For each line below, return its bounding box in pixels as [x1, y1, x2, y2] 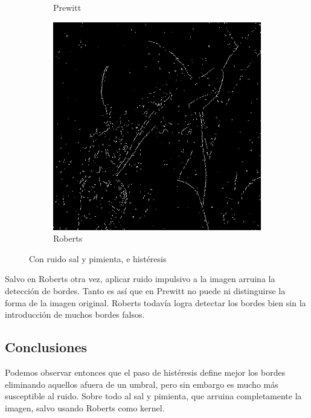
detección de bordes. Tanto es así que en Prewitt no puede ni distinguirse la [5, 284, 286, 297]
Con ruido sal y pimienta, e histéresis [29, 252, 167, 265]
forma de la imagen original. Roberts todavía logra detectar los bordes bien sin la [5, 296, 306, 309]
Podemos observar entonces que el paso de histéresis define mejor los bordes [5, 365, 286, 378]
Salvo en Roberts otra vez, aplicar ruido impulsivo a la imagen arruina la [5, 272, 275, 285]
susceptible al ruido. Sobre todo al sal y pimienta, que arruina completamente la [5, 390, 302, 402]
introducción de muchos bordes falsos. [5, 308, 145, 321]
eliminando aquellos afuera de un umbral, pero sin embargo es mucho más [5, 378, 278, 390]
